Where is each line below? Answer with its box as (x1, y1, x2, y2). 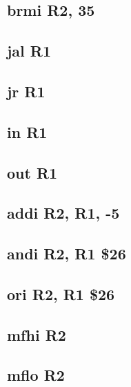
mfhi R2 (7, 324, 66, 345)
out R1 (7, 161, 58, 183)
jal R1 (7, 40, 52, 61)
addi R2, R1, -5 (7, 202, 120, 224)
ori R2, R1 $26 (7, 283, 115, 304)
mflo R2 (7, 364, 65, 386)
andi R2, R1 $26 (7, 243, 126, 264)
